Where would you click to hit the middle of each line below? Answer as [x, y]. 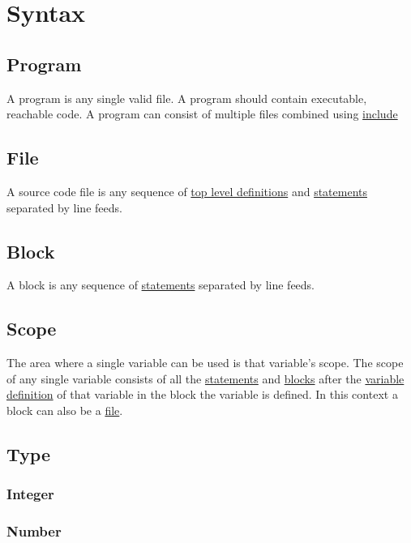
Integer [30, 494]
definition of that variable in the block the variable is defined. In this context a [202, 394]
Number [34, 531]
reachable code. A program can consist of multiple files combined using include [202, 114]
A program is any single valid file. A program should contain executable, [187, 98]
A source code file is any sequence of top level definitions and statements [187, 191]
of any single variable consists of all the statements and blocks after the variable [205, 378]
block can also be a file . [65, 410]
